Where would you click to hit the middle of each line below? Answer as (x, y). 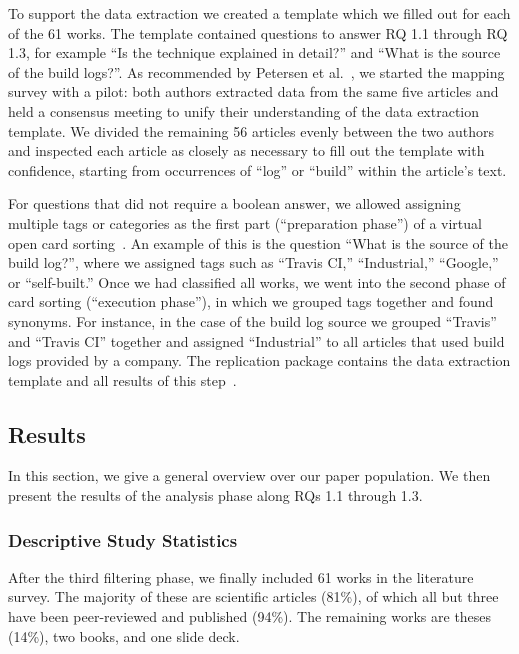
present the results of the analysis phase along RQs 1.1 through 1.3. (215, 495)
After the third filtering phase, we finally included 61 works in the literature (241, 576)
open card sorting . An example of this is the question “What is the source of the (258, 242)
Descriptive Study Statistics (123, 539)
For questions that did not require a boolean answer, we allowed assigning (234, 203)
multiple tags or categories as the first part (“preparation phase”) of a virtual (245, 222)
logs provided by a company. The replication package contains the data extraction (259, 360)
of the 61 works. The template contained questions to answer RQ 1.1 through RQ (258, 32)
